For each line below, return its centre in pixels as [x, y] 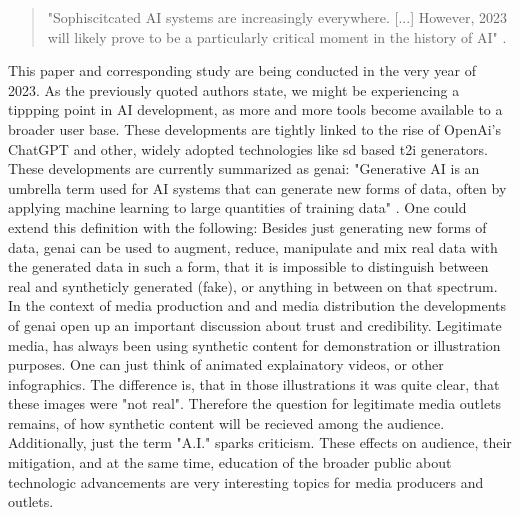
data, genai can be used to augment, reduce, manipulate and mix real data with [253, 246]
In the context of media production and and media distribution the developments [257, 305]
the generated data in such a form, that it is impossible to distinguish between [248, 266]
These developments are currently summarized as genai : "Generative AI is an [244, 168]
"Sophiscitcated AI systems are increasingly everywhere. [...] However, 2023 [277, 17]
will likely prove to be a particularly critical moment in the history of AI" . [277, 36]
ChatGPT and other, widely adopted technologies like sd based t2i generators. [248, 148]
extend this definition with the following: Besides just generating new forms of [247, 226]
